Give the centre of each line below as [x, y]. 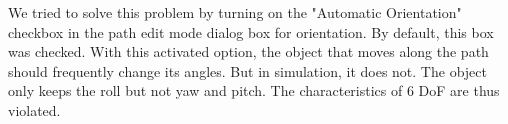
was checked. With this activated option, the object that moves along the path [248, 51]
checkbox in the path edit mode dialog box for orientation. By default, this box [251, 31]
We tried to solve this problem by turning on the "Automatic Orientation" [235, 12]
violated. [34, 109]
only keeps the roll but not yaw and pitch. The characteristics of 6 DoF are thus [254, 90]
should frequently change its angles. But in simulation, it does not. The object [247, 70]
